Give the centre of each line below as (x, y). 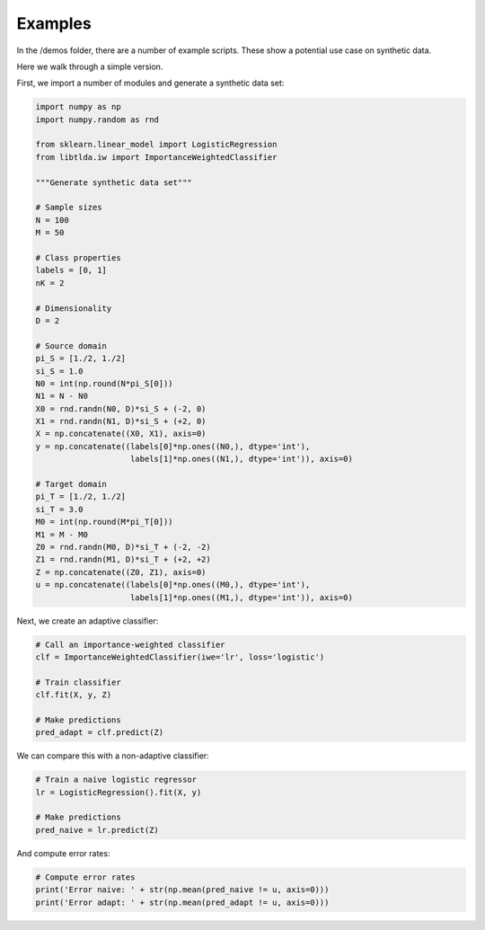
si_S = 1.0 (59, 371)
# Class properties (78, 257)
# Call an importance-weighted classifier (130, 644)
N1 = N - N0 (62, 396)
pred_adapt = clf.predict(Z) (100, 733)
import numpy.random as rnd (97, 120)
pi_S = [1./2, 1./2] (80, 359)
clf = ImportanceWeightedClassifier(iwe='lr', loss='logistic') (180, 657)
